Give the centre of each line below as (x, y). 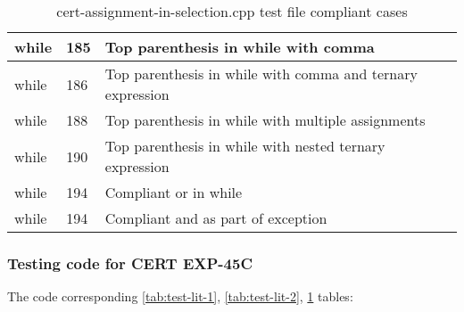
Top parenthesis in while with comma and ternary (261, 74)
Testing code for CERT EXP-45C (130, 263)
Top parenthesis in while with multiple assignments (265, 120)
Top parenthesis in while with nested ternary (245, 146)
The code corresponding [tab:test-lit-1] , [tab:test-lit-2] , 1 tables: (180, 296)
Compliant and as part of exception (216, 218)
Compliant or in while (174, 192)
